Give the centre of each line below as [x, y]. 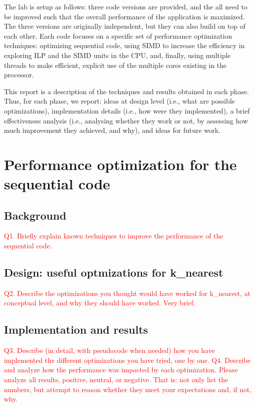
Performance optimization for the [120, 164]
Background [35, 215]
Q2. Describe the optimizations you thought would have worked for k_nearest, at [127, 293]
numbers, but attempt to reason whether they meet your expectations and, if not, [128, 389]
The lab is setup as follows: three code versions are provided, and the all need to [126, 6]
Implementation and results [76, 329]
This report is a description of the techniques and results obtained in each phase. [127, 91]
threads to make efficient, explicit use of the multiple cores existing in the [115, 65]
